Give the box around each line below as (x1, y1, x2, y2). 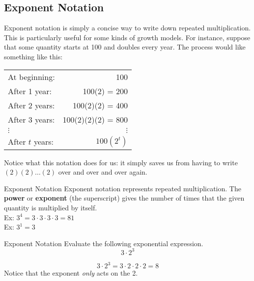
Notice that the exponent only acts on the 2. (4, 268, 138, 278)
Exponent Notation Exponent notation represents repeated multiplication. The (4, 183, 241, 193)
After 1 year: (8, 85, 52, 97)
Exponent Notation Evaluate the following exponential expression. (4, 238, 203, 248)
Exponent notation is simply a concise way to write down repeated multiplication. (4, 23, 251, 33)
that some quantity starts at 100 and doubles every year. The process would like (4, 42, 246, 52)
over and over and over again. (58, 167, 147, 177)
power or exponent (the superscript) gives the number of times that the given (4, 193, 245, 203)
